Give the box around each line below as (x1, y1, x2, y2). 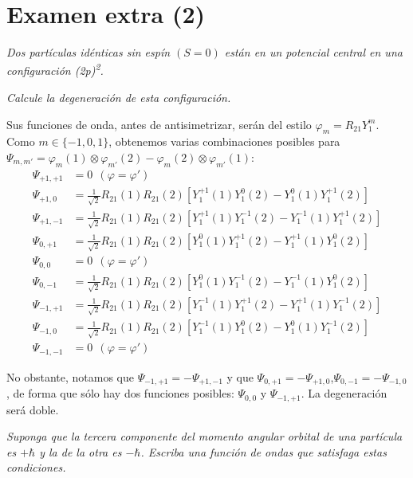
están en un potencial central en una (224, 44, 403, 61)
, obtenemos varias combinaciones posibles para (108, 133, 340, 150)
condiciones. (6, 459, 66, 476)
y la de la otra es (39, 443, 122, 460)
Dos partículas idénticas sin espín (6, 44, 171, 61)
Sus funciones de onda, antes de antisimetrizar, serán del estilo (6, 116, 312, 132)
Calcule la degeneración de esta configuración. (6, 88, 231, 105)
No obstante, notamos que (6, 368, 134, 385)
